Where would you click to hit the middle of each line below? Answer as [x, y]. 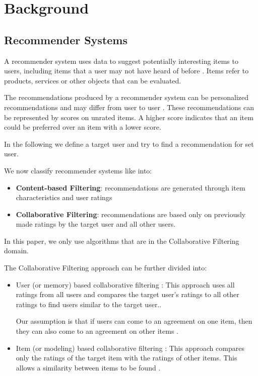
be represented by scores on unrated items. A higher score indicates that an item [129, 117]
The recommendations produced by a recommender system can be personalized [126, 97]
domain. [17, 251]
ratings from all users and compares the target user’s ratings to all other [127, 294]
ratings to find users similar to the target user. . [89, 304]
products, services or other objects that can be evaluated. [93, 80]
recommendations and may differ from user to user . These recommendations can [129, 107]
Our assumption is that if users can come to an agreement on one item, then [134, 321]
